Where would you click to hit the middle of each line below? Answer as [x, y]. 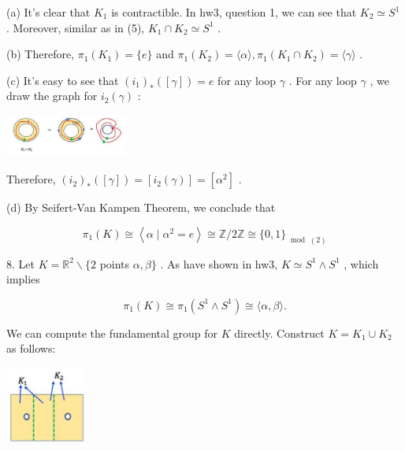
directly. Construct [279, 333]
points [115, 263]
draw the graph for [52, 96]
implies [23, 279]
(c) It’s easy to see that [63, 80]
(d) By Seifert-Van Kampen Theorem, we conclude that [141, 207]
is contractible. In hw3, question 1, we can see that [234, 12]
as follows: [31, 348]
